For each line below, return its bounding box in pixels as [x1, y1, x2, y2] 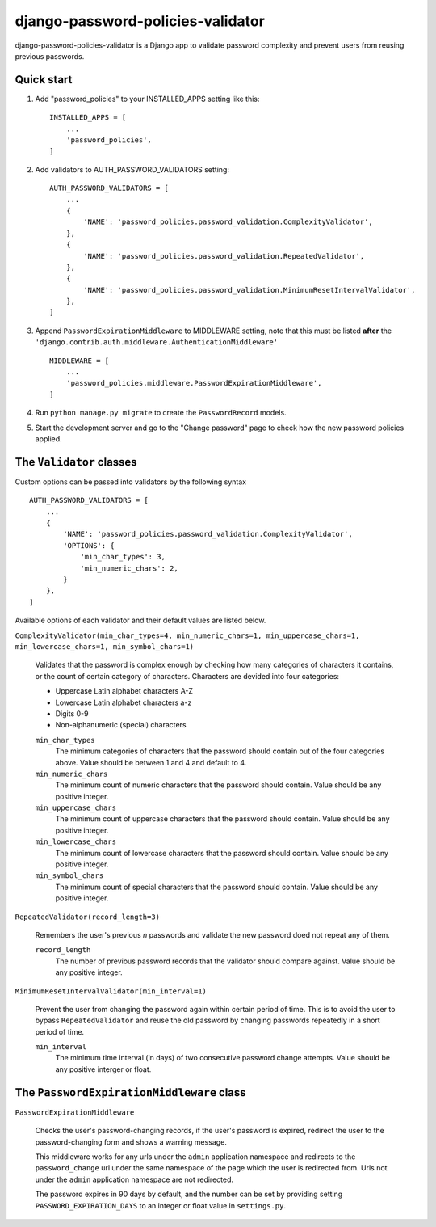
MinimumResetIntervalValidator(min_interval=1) [15, 986, 208, 996]
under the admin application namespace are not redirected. [35, 1174, 234, 1184]
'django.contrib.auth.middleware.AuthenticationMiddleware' [35, 338, 279, 347]
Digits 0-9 [55, 708, 89, 719]
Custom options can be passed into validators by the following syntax [15, 477, 246, 487]
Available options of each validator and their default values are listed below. [15, 615, 266, 626]
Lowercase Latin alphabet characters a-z [55, 698, 192, 707]
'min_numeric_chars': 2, [80, 563, 179, 573]
